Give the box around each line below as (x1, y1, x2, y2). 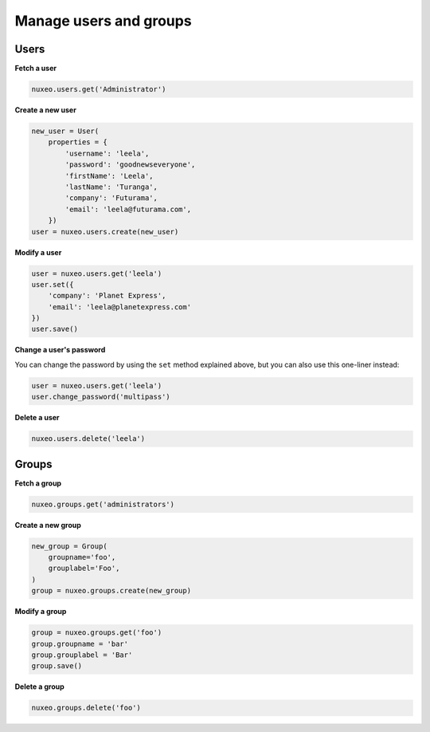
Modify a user (14, 247, 62, 257)
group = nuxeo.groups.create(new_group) (31, 586, 191, 596)
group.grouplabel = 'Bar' (31, 650, 133, 659)
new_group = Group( (31, 541, 107, 550)
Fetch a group (14, 478, 62, 488)
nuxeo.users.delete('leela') (31, 435, 146, 443)
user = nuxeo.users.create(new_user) (31, 227, 179, 236)
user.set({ (31, 280, 74, 289)
